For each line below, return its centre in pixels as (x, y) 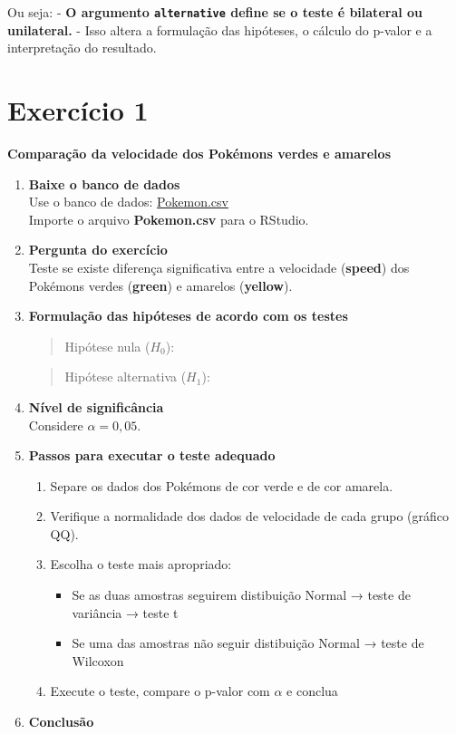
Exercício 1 (78, 110)
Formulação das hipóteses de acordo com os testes (188, 316)
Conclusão (61, 722)
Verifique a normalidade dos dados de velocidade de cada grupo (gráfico (249, 516)
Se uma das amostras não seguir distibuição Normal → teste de (248, 643)
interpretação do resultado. (82, 48)
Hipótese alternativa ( (126, 377)
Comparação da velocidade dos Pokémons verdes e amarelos (199, 153)
